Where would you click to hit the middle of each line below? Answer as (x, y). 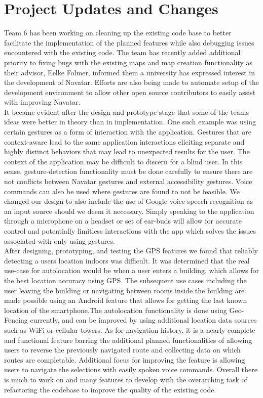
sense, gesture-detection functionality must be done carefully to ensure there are (128, 171)
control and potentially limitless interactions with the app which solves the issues (130, 231)
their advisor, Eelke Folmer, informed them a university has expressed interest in (130, 72)
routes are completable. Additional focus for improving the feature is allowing (125, 359)
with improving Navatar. (42, 102)
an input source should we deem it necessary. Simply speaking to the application (129, 211)
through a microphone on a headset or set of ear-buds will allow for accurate (123, 221)
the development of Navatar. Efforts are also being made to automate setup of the (131, 82)
